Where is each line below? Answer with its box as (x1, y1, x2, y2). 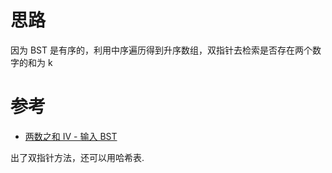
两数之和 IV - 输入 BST (24, 130, 118, 142)
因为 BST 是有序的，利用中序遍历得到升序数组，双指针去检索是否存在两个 (10, 44, 313, 56)
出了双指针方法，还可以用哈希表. (10, 151, 145, 163)
